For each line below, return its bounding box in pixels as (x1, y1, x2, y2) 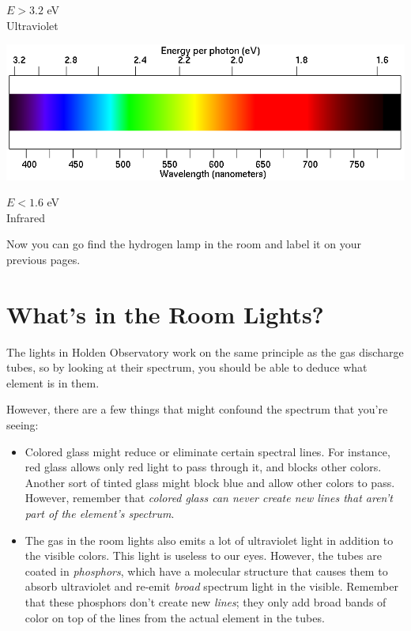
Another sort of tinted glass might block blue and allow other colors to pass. (25, 474, 395, 490)
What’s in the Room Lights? (6, 297, 324, 330)
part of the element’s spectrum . (25, 505, 175, 522)
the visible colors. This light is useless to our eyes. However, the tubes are (25, 547, 382, 564)
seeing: (6, 417, 39, 433)
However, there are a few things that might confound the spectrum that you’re (6, 401, 388, 418)
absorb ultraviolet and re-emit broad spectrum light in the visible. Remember (25, 578, 398, 595)
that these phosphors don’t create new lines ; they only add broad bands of (25, 594, 386, 610)
